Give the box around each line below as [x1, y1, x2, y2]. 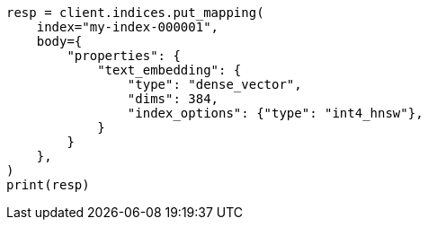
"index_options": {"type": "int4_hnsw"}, [127, 106, 424, 120]
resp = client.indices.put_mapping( [6, 5, 264, 20]
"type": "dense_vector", [127, 77, 302, 92]
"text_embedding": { [97, 63, 242, 77]
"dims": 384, [127, 92, 219, 106]
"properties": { [67, 48, 181, 63]
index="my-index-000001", [36, 20, 219, 34]
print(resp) [6, 178, 90, 192]
